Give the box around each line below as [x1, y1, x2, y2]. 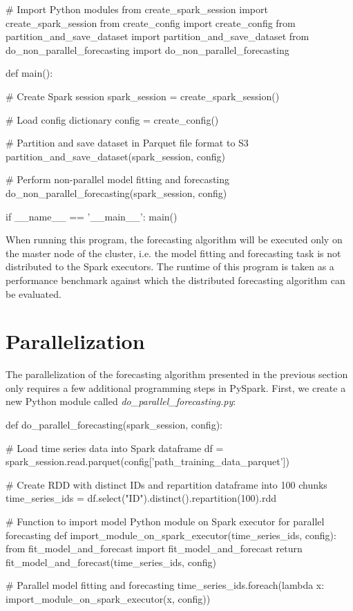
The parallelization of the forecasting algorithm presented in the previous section [6, 367, 348, 382]
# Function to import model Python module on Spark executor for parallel [6, 514, 325, 528]
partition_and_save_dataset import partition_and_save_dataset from [6, 29, 309, 44]
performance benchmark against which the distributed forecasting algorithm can [6, 272, 345, 287]
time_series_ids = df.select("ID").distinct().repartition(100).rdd [6, 491, 276, 505]
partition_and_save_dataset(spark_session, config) [6, 149, 225, 163]
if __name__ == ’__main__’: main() [6, 209, 178, 223]
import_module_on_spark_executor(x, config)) [6, 591, 211, 605]
